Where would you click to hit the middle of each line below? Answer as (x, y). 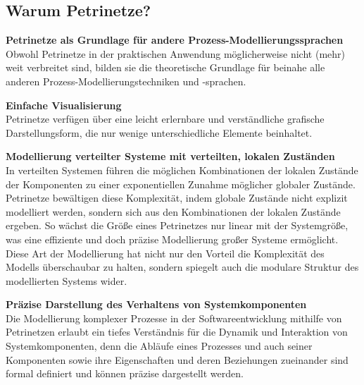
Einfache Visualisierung (64, 105)
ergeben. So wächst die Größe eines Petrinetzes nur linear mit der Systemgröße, (177, 225)
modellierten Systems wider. (67, 280)
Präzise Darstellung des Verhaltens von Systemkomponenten (156, 304)
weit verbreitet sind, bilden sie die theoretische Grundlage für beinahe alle (165, 67)
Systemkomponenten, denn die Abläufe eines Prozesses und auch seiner (159, 346)
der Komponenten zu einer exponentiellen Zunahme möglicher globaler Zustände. (181, 184)
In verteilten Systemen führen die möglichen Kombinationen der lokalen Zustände (182, 170)
